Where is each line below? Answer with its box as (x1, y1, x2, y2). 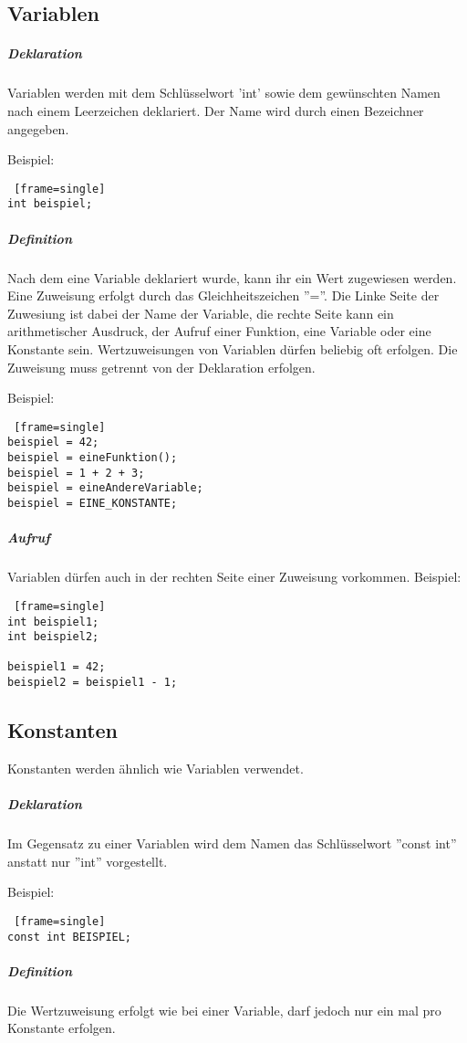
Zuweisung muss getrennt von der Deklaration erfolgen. (7, 357, 316, 376)
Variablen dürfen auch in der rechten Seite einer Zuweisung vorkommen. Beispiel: (7, 567, 462, 586)
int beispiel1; (7, 615, 99, 628)
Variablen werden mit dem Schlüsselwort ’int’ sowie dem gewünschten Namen (7, 83, 441, 102)
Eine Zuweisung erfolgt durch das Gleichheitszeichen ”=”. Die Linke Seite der (7, 286, 440, 305)
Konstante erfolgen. (7, 1018, 116, 1038)
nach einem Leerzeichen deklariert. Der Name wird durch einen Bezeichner (7, 100, 424, 120)
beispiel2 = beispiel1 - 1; (7, 676, 178, 690)
